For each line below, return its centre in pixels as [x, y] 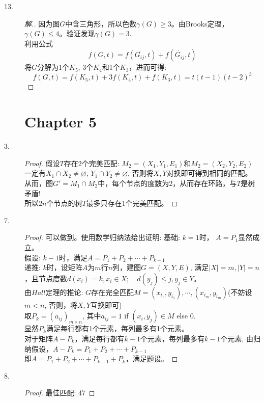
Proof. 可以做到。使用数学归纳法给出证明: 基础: [102, 237]
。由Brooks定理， [200, 23]
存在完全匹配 [112, 292]
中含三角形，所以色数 [101, 23]
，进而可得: [148, 67]
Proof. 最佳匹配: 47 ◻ [60, 393]
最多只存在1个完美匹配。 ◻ [132, 203]
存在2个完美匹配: [92, 163]
